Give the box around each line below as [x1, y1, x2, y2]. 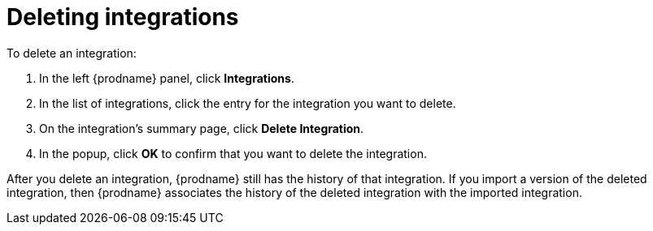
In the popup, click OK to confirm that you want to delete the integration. [39, 146, 427, 160]
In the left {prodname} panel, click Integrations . [39, 71, 294, 85]
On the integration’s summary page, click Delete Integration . [39, 121, 364, 135]
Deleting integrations [7, 3, 239, 31]
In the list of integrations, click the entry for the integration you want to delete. [39, 96, 456, 110]
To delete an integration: [7, 45, 137, 60]
